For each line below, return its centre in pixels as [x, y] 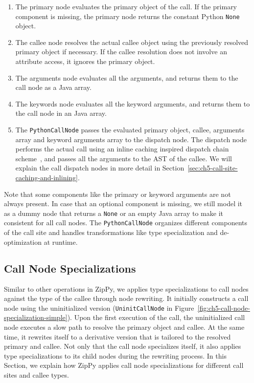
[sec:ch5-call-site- [213, 168]
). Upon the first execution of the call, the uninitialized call [156, 317]
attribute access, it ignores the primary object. [85, 61]
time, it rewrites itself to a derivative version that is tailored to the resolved [117, 336]
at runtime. [61, 242]
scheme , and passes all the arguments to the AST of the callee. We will [124, 158]
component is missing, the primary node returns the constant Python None [127, 16]
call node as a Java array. [53, 87]
